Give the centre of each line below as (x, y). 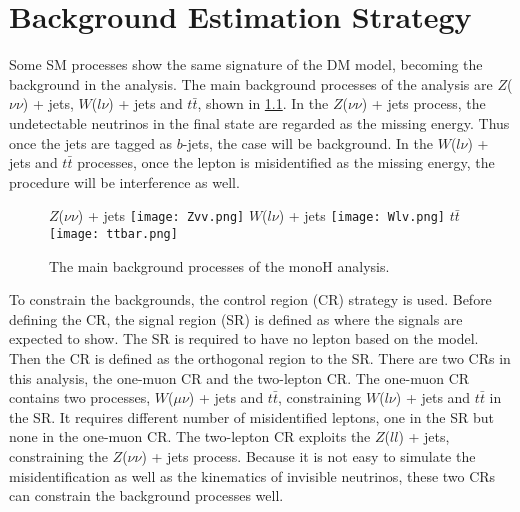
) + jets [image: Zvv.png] (161, 215)
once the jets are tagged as (91, 142)
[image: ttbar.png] (113, 233)
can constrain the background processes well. (146, 495)
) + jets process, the (423, 103)
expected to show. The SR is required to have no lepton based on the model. (244, 338)
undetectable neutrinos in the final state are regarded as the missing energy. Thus (259, 122)
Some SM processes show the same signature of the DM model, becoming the (246, 64)
